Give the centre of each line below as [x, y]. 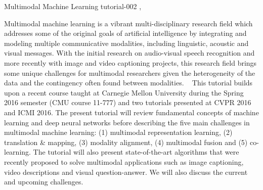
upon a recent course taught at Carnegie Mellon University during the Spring [124, 92]
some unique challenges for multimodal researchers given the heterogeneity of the [130, 73]
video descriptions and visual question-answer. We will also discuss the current [126, 172]
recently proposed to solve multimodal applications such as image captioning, [124, 161]
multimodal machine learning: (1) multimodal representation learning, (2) [118, 132]
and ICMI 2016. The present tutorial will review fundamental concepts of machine [131, 112]
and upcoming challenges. [44, 182]
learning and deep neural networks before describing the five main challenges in [127, 122]
